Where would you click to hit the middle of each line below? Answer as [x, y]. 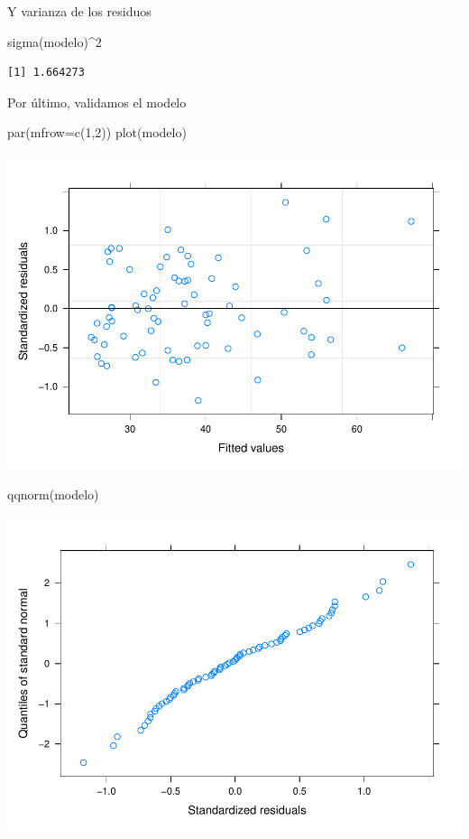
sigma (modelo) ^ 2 [55, 41]
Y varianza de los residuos [79, 11]
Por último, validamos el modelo [97, 102]
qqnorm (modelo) [53, 494]
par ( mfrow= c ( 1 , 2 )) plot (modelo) [97, 132]
